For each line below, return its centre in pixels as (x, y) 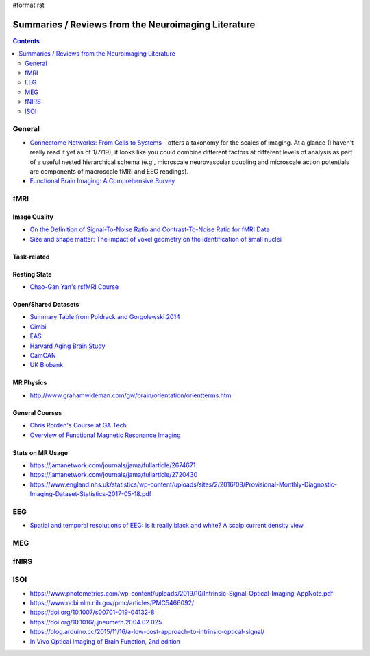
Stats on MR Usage (40, 452)
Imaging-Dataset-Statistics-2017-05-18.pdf (91, 494)
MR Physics (30, 383)
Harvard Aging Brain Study (67, 346)
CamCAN (43, 355)
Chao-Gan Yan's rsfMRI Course (74, 287)
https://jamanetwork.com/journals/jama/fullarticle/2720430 (114, 475)
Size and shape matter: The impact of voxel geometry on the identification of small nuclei (156, 239)
